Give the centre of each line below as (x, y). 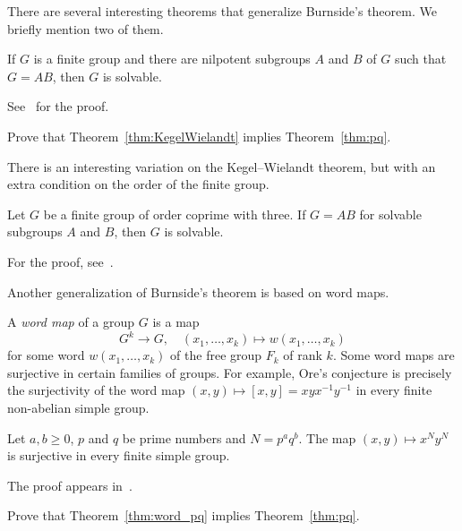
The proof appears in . (70, 485)
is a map (176, 322)
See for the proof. (58, 106)
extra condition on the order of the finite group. (138, 184)
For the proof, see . (60, 261)
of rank (303, 355)
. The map (327, 437)
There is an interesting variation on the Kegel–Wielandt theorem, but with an (222, 166)
